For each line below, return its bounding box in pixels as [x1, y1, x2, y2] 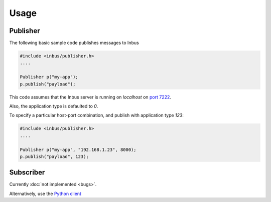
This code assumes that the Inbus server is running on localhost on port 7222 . [9, 94, 172, 100]
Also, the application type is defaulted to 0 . [9, 103, 98, 109]
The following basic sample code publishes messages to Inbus [9, 40, 139, 46]
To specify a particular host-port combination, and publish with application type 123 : [9, 112, 184, 118]
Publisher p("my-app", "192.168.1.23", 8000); [20, 146, 137, 152]
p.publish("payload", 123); [20, 153, 89, 159]
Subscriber [9, 168, 45, 177]
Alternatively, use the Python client [9, 190, 81, 196]
